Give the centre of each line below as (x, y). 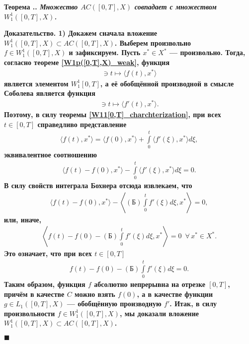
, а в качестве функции (175, 294)
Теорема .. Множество (41, 6)
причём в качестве (34, 294)
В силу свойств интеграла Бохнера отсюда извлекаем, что (98, 185)
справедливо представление (82, 124)
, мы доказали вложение (159, 313)
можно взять (95, 294)
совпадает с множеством (175, 6)
